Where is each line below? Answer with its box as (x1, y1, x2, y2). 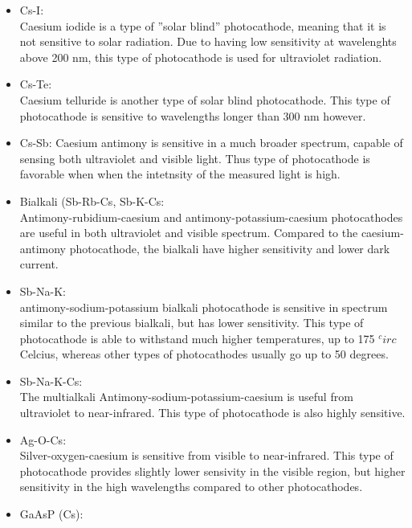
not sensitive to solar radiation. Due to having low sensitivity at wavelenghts (19, 33, 397, 50)
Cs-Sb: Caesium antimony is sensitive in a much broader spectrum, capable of (19, 134, 403, 151)
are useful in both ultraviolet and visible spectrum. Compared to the (19, 224, 358, 241)
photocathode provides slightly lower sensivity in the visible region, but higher (19, 462, 406, 479)
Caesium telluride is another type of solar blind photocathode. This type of (19, 91, 390, 108)
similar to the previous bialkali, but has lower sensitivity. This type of (19, 314, 364, 331)
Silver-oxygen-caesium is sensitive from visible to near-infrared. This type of (19, 447, 394, 464)
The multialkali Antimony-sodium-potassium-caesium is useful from (19, 388, 353, 405)
